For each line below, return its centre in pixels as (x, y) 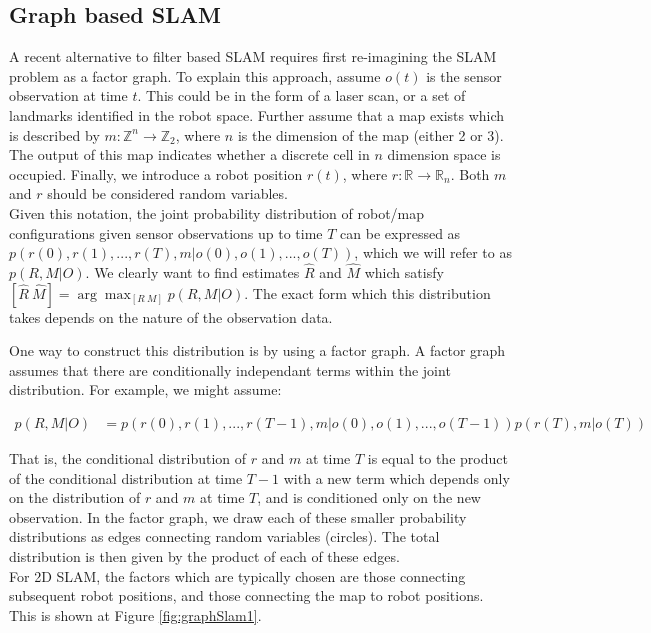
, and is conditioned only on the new (369, 497)
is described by (54, 134)
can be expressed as (400, 232)
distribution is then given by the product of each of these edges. (204, 555)
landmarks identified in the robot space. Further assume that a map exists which (257, 114)
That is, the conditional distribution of (128, 457)
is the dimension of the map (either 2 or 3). (370, 134)
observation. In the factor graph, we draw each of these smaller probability (238, 516)
